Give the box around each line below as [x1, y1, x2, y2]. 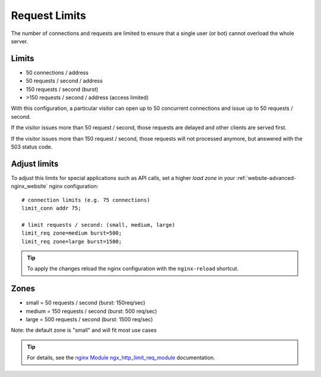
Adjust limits [11, 159, 59, 169]
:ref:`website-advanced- [236, 174, 297, 181]
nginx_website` [11, 183, 48, 190]
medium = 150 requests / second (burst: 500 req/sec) [26, 308, 158, 315]
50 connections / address [26, 69, 89, 76]
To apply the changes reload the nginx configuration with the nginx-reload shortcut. [27, 265, 239, 273]
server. [11, 37, 29, 45]
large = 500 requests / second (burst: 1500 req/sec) [26, 316, 153, 323]
